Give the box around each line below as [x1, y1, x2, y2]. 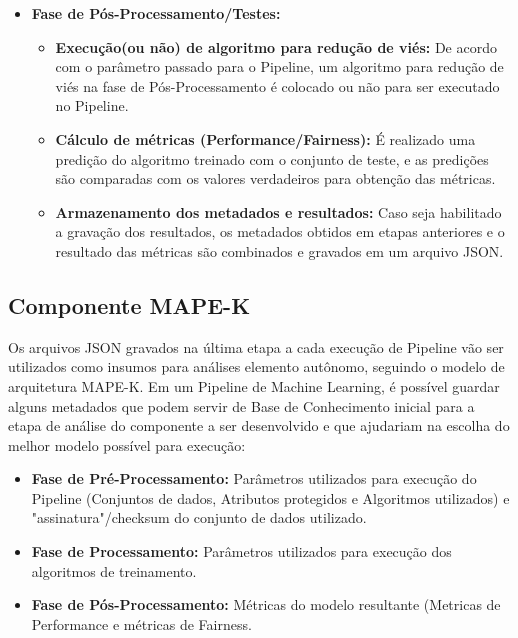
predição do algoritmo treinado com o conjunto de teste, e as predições [55, 148, 489, 169]
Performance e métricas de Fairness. [31, 613, 252, 634]
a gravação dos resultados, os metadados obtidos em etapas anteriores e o [55, 221, 505, 242]
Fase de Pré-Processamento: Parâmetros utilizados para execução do [31, 468, 477, 489]
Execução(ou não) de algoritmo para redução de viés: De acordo [55, 36, 497, 57]
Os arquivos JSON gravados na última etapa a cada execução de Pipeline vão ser [8, 336, 504, 357]
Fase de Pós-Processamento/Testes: [31, 3, 281, 23]
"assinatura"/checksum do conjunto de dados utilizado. [31, 507, 367, 528]
